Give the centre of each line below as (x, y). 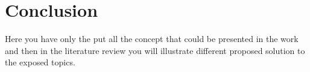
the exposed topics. (40, 62)
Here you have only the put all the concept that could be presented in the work (152, 39)
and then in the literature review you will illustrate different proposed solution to (155, 50)
